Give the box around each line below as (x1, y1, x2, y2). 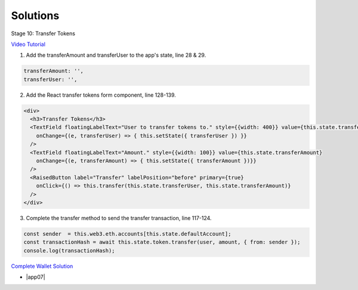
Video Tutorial (11, 41, 46, 48)
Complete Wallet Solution (11, 263, 73, 270)
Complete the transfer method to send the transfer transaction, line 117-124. (26, 214, 212, 221)
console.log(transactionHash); (23, 247, 116, 254)
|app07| (26, 273, 45, 280)
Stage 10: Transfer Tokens (11, 30, 76, 37)
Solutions (11, 9, 60, 22)
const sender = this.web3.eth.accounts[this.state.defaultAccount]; (23, 230, 232, 237)
